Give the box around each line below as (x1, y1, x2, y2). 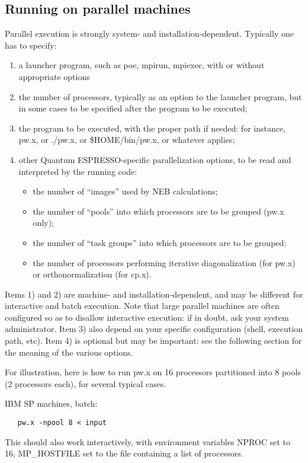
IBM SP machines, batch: (5, 397, 98, 410)
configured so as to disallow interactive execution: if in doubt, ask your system (5, 311, 289, 323)
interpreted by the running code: (18, 165, 137, 177)
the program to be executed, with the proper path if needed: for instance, (18, 122, 286, 134)
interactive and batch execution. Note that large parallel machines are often (5, 299, 280, 312)
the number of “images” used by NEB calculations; (33, 185, 218, 197)
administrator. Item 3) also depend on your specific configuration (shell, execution (5, 322, 303, 335)
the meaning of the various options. (5, 346, 133, 358)
